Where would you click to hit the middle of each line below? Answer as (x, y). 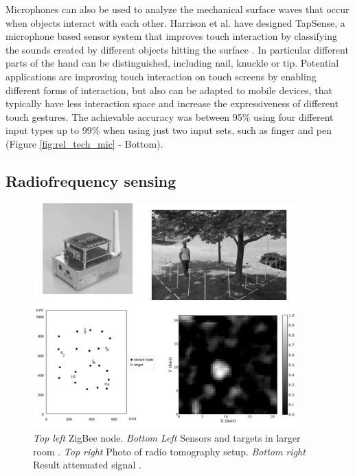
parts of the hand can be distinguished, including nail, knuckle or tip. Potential (172, 63)
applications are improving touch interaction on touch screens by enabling (161, 76)
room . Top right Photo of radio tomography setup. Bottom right (169, 451)
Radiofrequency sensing (91, 180)
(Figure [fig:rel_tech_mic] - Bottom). (84, 143)
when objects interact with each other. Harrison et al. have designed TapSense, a (175, 22)
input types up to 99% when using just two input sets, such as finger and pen (169, 130)
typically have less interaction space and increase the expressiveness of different (172, 103)
